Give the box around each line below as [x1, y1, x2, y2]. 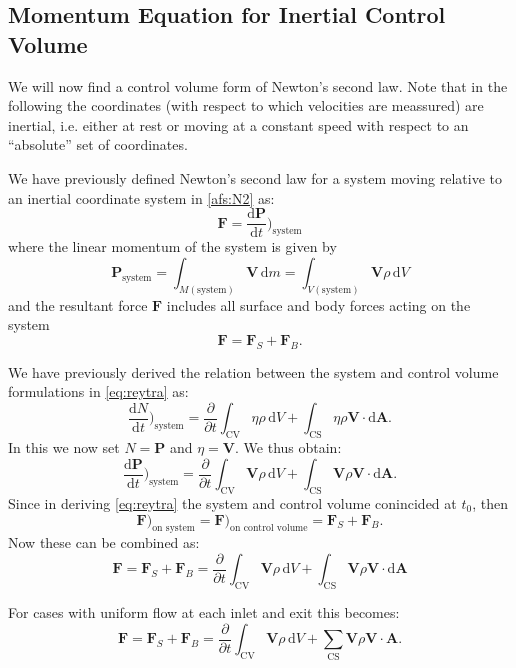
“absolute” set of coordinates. [8, 134, 188, 155]
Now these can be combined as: [8, 532, 200, 553]
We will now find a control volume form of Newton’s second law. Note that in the [8, 75, 508, 96]
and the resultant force [8, 294, 148, 315]
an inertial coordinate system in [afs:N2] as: [8, 187, 275, 208]
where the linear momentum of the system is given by [8, 236, 337, 257]
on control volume [230, 523, 308, 534]
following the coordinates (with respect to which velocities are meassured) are [8, 95, 484, 116]
